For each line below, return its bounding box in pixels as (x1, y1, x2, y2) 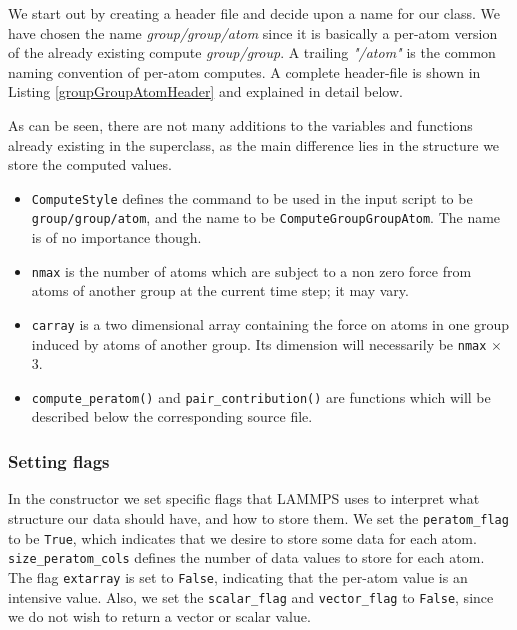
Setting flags (8, 448, 110, 473)
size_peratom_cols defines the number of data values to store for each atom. (8, 547, 485, 568)
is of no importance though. (31, 227, 202, 248)
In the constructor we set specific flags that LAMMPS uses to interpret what (8, 488, 480, 509)
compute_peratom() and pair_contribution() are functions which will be (31, 386, 491, 407)
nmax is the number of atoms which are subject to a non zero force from (31, 260, 472, 281)
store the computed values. (8, 154, 172, 175)
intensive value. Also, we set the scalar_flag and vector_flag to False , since (8, 586, 494, 607)
